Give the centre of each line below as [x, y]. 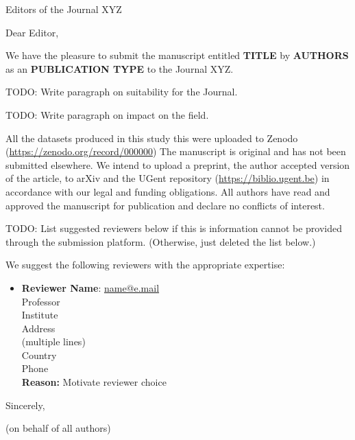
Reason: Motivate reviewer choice [94, 382]
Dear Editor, [32, 32]
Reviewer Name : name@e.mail [90, 287]
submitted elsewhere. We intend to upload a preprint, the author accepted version [178, 164]
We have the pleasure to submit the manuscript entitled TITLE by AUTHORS [177, 55]
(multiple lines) [53, 341]
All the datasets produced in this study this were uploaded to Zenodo [152, 138]
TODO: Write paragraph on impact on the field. [107, 114]
